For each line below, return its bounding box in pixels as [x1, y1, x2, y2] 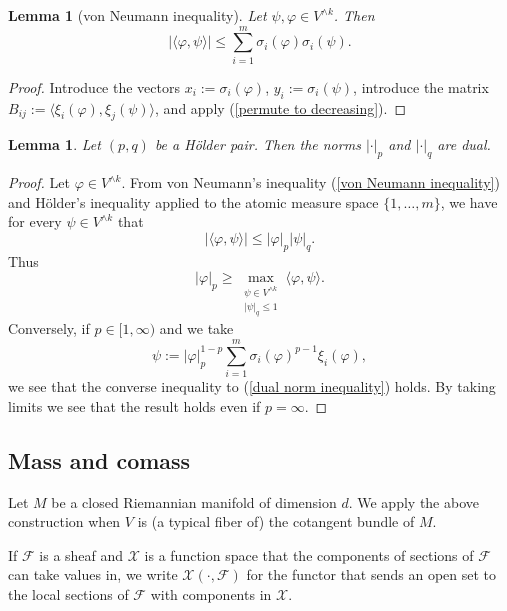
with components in [150, 583, 272, 604]
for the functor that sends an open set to [246, 564, 497, 585]
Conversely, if [8, 318, 90, 339]
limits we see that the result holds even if [8, 395, 261, 416]
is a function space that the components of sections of [144, 544, 474, 565]
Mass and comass [8, 444, 191, 475]
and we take [159, 318, 234, 339]
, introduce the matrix [353, 76, 489, 97]
